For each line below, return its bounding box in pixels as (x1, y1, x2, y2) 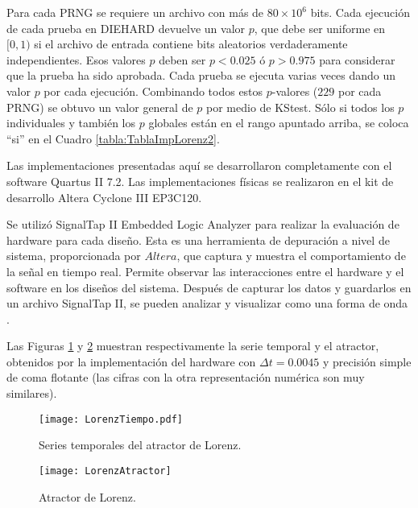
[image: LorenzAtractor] (39, 465, 172, 477)
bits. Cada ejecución (310, 4, 411, 20)
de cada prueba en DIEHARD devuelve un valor (6, 19, 246, 36)
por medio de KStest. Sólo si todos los (206, 98, 395, 115)
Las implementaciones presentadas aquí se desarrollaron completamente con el (6, 157, 392, 174)
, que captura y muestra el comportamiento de (176, 247, 406, 264)
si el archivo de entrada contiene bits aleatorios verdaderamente (34, 35, 348, 52)
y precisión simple (323, 353, 412, 370)
